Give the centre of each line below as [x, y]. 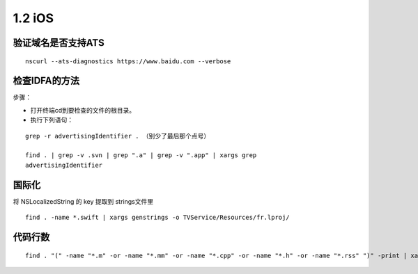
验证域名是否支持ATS [59, 43]
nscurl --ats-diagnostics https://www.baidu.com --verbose [128, 61]
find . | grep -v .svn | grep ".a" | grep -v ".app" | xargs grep [141, 155]
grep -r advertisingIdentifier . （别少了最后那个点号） [118, 136]
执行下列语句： [52, 120]
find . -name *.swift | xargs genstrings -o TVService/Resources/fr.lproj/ [157, 218]
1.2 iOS [33, 18]
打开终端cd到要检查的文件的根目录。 [83, 110]
